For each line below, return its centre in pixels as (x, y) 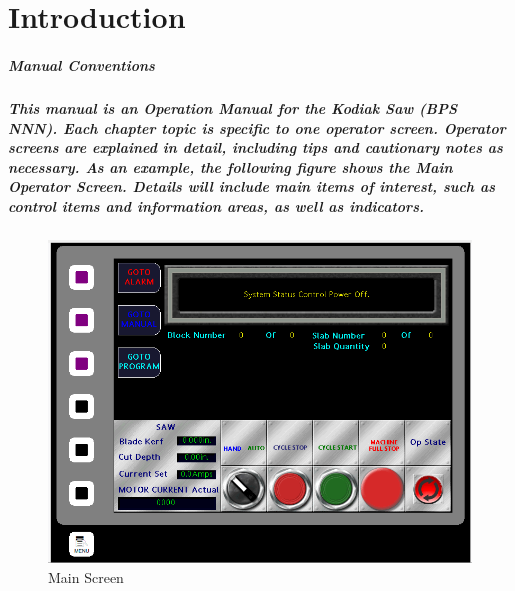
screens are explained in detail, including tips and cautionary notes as (255, 147)
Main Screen (86, 577)
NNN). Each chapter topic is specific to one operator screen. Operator (257, 127)
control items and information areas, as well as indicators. (216, 205)
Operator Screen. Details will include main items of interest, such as (252, 186)
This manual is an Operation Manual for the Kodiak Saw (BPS (233, 107)
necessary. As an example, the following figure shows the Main (230, 166)
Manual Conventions (81, 64)
